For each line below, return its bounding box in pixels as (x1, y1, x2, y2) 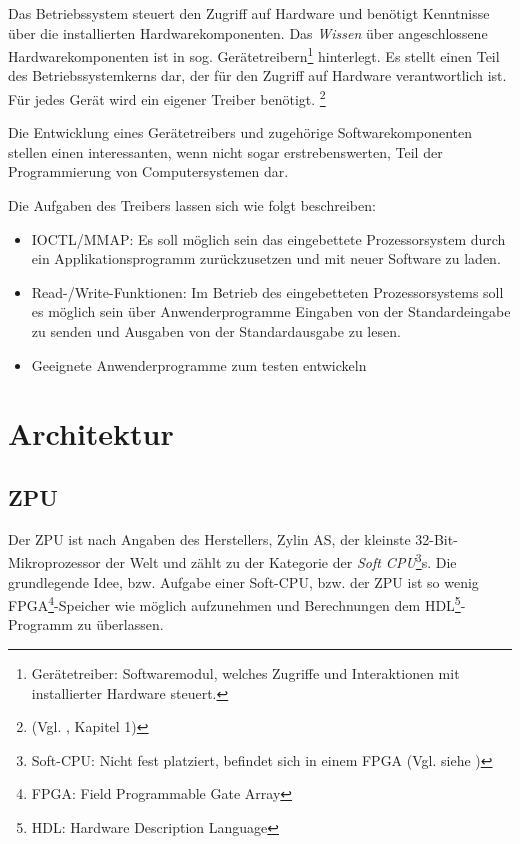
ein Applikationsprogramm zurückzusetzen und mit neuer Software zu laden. (31, 248, 501, 269)
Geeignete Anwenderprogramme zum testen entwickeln (31, 354, 367, 375)
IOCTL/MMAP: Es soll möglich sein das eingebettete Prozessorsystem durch (31, 228, 506, 249)
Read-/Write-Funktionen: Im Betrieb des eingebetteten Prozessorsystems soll (31, 281, 504, 302)
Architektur (8, 413, 174, 454)
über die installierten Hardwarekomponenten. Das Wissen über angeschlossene (8, 22, 488, 43)
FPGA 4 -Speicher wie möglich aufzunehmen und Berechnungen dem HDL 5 (8, 592, 461, 615)
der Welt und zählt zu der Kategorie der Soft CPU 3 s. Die (105, 549, 457, 573)
